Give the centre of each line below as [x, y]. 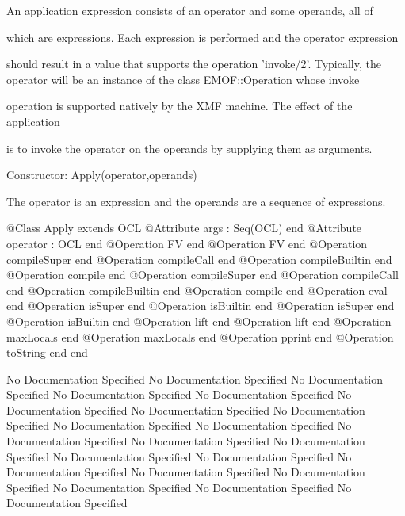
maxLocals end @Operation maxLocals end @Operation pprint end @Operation [200, 336]
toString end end [47, 352]
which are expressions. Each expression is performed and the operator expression [202, 37]
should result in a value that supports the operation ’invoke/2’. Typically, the [194, 64]
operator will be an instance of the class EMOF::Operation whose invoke [183, 79]
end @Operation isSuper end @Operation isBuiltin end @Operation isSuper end [201, 306]
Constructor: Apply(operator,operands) [102, 175]
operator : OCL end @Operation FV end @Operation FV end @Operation [187, 243]
